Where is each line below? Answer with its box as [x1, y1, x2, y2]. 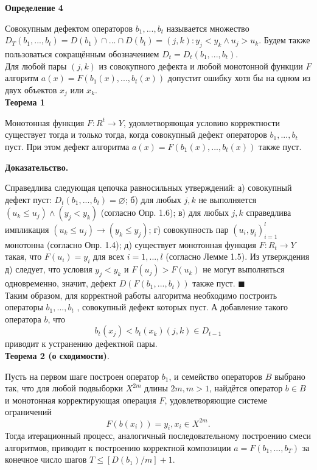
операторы [5, 301, 43, 313]
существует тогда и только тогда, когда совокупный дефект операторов [5, 128, 267, 141]
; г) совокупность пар [148, 223, 229, 235]
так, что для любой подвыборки [5, 382, 124, 394]
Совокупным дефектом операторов [5, 21, 133, 34]
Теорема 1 [5, 96, 45, 109]
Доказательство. [5, 160, 69, 173]
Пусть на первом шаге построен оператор [5, 369, 159, 382]
